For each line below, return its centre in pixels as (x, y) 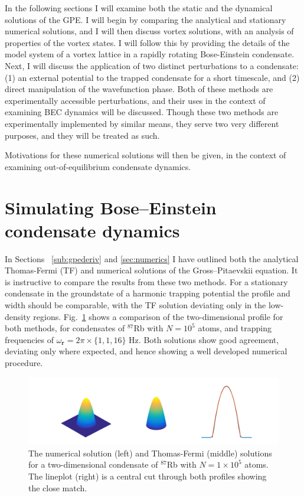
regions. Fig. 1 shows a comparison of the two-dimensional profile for (158, 316)
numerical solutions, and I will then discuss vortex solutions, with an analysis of (149, 31)
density (18, 316)
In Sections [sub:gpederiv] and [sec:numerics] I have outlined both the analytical (152, 258)
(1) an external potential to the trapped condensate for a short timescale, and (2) (152, 77)
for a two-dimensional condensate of (93, 464)
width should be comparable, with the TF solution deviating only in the (135, 305)
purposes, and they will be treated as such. (82, 135)
